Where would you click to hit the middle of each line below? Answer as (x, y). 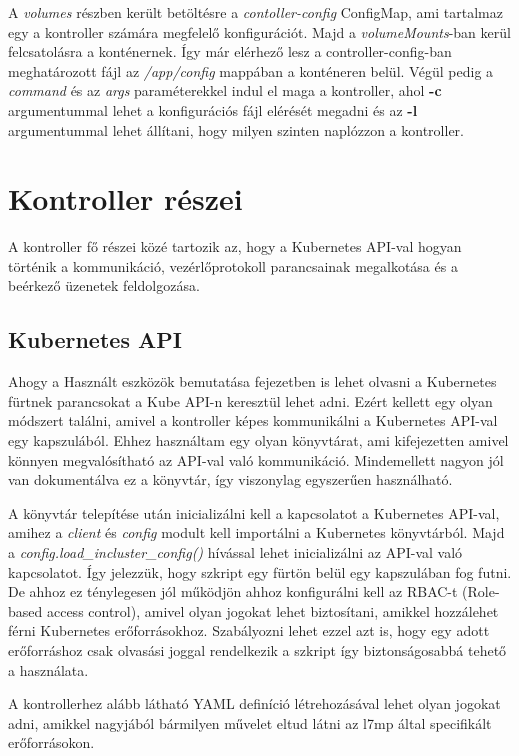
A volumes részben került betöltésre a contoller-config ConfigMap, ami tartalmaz (255, 12)
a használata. (48, 669)
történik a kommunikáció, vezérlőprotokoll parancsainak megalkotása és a (233, 265)
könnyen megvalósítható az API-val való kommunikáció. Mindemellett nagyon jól (256, 459)
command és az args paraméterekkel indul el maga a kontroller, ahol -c (225, 90)
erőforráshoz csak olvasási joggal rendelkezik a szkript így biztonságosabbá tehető (257, 649)
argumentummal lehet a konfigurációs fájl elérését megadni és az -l (213, 109)
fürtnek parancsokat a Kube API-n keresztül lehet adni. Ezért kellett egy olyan (250, 400)
